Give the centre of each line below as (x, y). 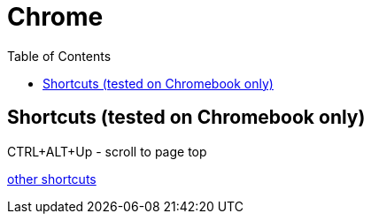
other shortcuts (52, 179)
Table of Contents (59, 56)
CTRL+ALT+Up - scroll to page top (107, 151)
